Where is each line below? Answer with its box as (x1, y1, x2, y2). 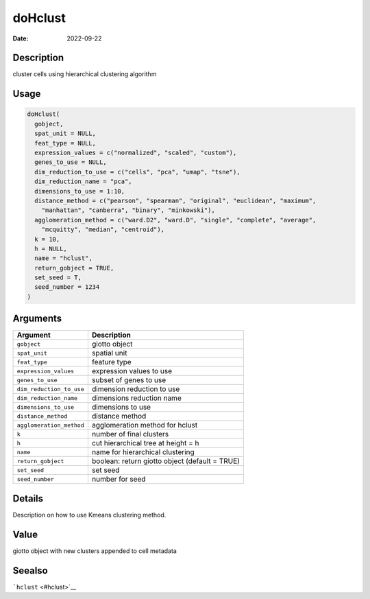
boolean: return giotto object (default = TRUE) (91, 456, 240, 466)
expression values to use (91, 366, 173, 376)
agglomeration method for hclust (91, 421, 198, 430)
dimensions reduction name (91, 393, 182, 403)
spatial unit (91, 349, 127, 358)
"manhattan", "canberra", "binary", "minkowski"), (41, 207, 215, 214)
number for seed (91, 474, 146, 484)
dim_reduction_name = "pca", (34, 178, 133, 185)
